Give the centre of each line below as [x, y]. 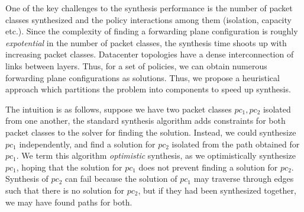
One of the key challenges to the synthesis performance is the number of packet [149, 8]
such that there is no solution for [65, 190]
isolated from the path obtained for [236, 144]
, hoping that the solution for [69, 167]
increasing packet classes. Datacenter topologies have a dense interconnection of [150, 54]
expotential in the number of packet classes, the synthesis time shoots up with [146, 42]
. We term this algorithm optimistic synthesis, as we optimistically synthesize [156, 155]
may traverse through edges [244, 179]
